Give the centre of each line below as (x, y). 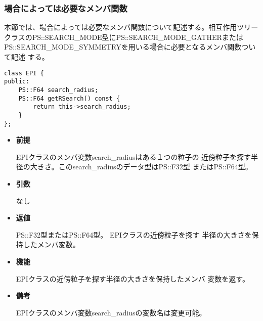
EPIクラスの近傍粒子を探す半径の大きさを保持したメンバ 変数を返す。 (133, 278)
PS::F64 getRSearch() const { (69, 98)
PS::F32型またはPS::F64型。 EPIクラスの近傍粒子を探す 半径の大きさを (134, 234)
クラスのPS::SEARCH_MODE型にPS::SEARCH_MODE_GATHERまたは (124, 37)
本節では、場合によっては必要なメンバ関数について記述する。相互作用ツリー (131, 27)
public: (17, 82)
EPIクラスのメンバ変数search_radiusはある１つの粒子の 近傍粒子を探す (134, 156)
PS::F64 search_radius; (58, 90)
